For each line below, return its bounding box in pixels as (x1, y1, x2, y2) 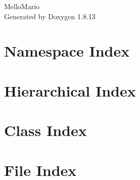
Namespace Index (4, 40, 130, 61)
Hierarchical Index (4, 80, 136, 101)
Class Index (4, 120, 87, 141)
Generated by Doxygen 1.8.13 (4, 11, 96, 21)
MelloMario (4, 1, 40, 11)
